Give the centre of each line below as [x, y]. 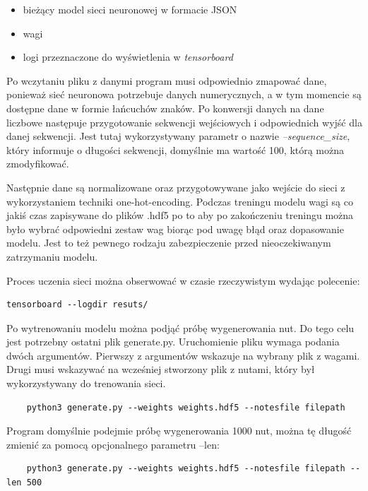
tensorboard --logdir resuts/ [77, 305]
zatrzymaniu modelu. [52, 256]
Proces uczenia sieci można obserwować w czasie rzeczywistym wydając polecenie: [183, 280]
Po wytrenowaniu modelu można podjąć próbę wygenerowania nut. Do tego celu [180, 327]
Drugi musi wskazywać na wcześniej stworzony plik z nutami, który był [161, 369]
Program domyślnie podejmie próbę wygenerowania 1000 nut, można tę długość [179, 431]
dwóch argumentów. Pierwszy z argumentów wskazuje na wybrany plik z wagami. [183, 355]
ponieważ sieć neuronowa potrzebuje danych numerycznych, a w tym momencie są [184, 94]
